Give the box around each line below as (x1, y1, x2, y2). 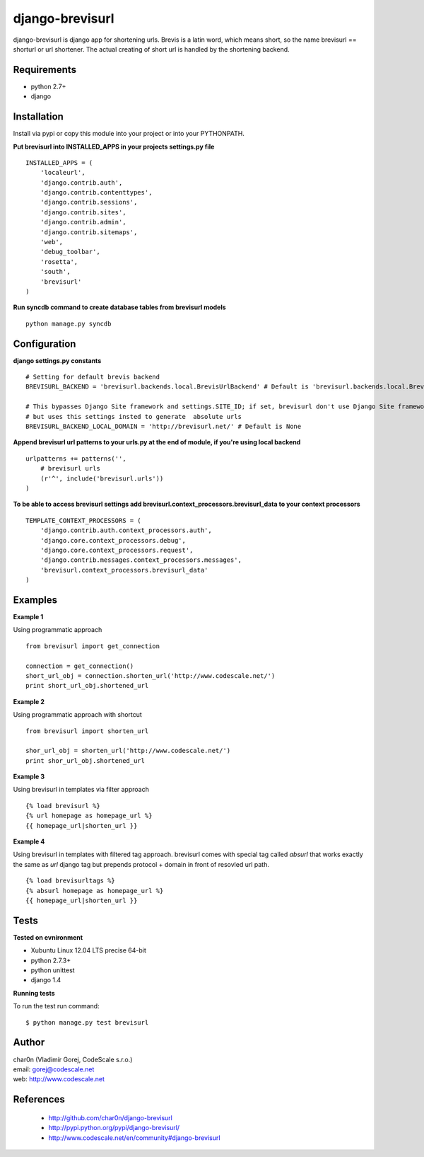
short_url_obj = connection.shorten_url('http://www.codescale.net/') (25, 672, 276, 679)
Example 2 (13, 697, 45, 706)
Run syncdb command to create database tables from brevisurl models (13, 303, 226, 311)
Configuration (13, 338, 76, 350)
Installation (13, 110, 64, 123)
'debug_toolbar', (40, 248, 100, 256)
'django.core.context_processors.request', (40, 546, 194, 554)
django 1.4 (30, 976, 61, 984)
